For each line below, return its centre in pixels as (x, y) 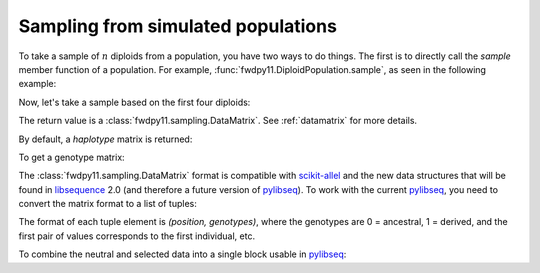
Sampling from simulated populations (177, 26)
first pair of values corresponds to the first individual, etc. (136, 236)
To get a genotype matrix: (71, 157)
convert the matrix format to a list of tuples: (107, 204)
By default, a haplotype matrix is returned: (105, 139)
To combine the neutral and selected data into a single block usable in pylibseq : (182, 254)
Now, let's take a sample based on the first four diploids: (134, 102)
